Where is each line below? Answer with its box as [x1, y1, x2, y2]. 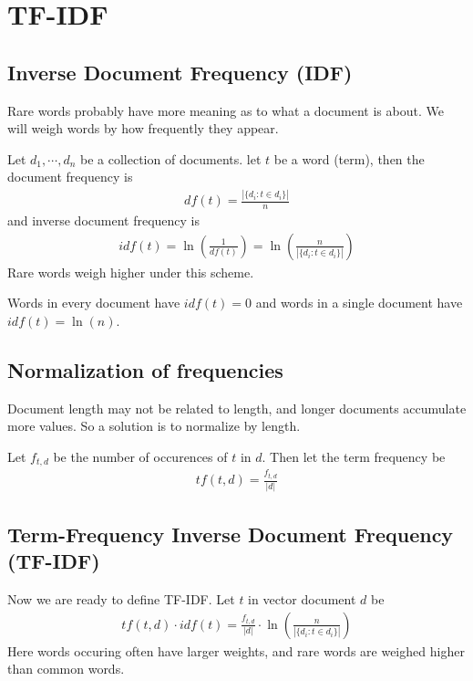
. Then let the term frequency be [262, 446, 446, 466]
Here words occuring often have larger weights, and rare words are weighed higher [7, 641, 465, 660]
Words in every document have [7, 293, 180, 312]
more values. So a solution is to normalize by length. [7, 416, 301, 435]
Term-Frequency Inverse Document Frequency [7, 520, 454, 549]
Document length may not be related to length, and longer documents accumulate [7, 398, 467, 417]
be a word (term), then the [273, 149, 425, 168]
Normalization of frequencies [7, 355, 283, 383]
